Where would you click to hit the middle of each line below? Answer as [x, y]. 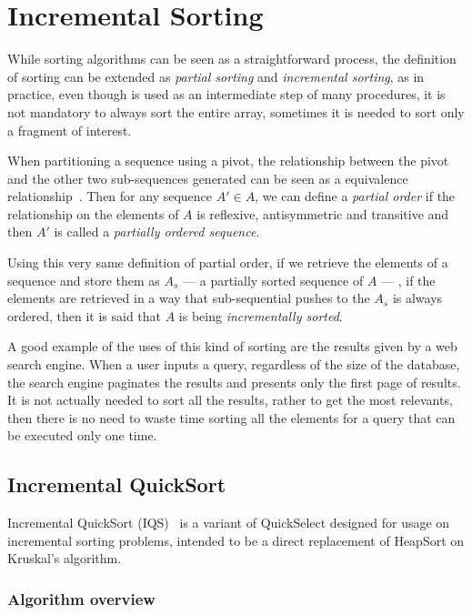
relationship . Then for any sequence [110, 196]
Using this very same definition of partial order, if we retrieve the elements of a [228, 262]
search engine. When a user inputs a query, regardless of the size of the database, [234, 364]
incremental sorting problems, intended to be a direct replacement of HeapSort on [236, 540]
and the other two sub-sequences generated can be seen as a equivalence [208, 178]
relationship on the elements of [93, 213]
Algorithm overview [81, 598]
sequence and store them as [84, 280]
